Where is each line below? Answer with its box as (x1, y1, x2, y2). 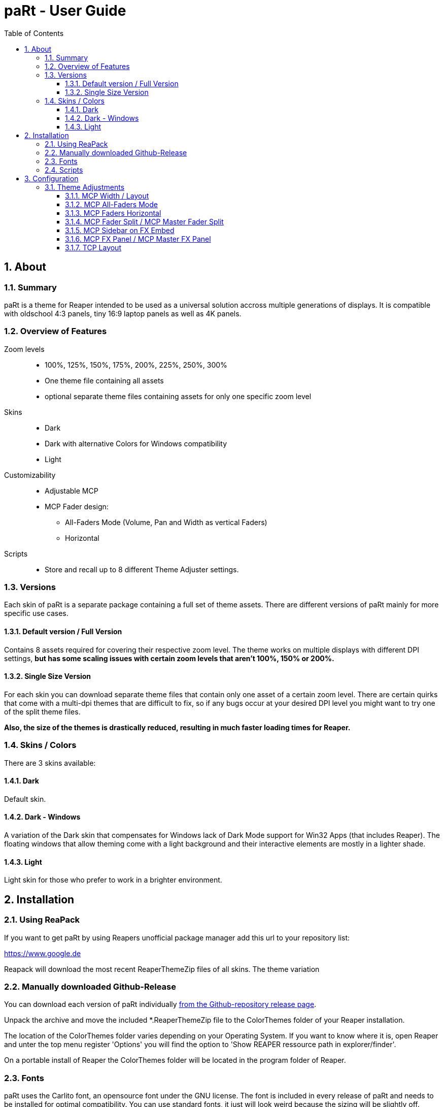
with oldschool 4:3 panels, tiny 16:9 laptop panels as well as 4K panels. (4, 309, 242, 318)
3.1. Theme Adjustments (45, 182, 125, 191)
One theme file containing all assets (45, 376, 164, 385)
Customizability (4, 470, 56, 479)
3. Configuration (24, 174, 79, 183)
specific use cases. (4, 609, 69, 618)
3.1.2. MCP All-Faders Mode (65, 200, 158, 209)
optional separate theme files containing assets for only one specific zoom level (45, 392, 312, 401)
